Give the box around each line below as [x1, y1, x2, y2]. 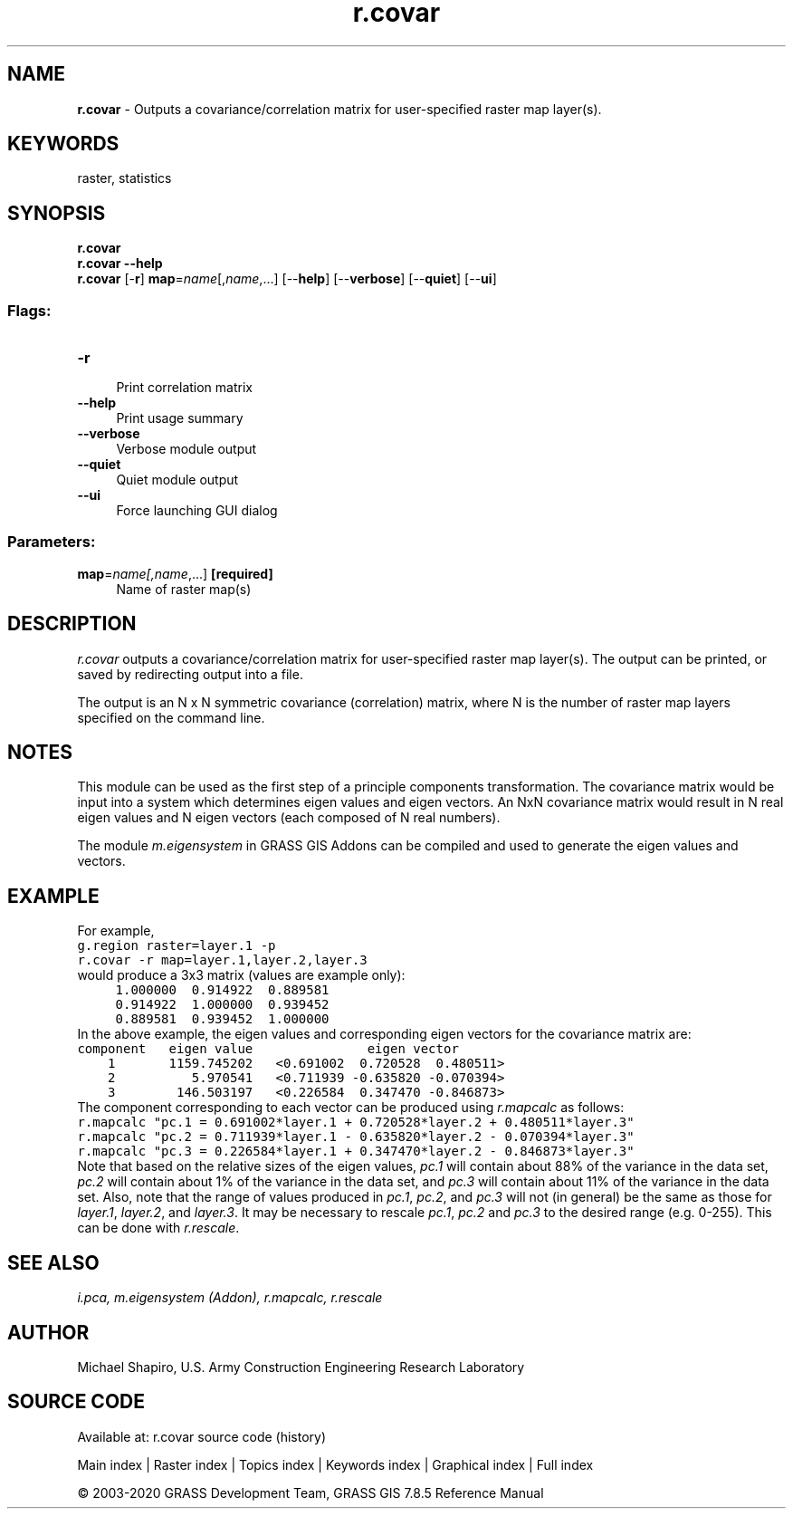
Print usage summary [116, 410, 244, 427]
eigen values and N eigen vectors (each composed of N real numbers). [77, 810, 501, 826]
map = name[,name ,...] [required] [77, 565, 273, 581]
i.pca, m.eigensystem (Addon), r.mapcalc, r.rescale [77, 1290, 383, 1306]
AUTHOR [7, 1320, 90, 1344]
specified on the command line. [77, 709, 265, 725]
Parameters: [7, 533, 96, 552]
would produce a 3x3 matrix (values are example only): [77, 967, 406, 983]
